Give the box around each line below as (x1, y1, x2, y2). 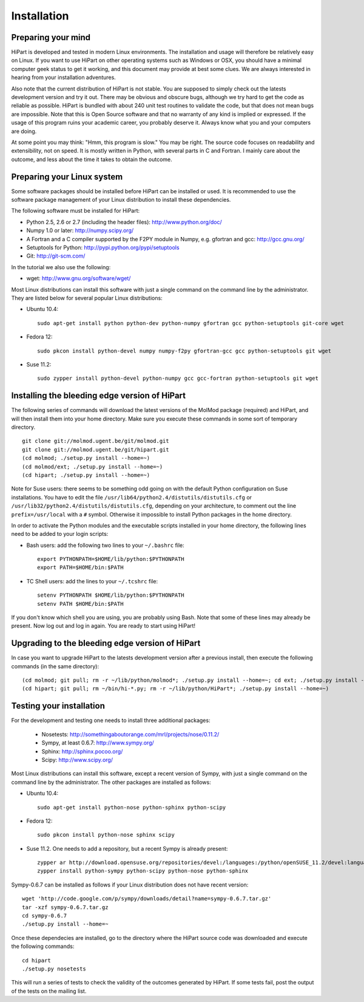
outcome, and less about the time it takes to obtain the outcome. (11, 156, 172, 163)
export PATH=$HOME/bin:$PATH (37, 564, 124, 571)
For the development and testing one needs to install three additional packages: (11, 717, 211, 724)
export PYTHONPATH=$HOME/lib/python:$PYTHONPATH (37, 556, 184, 563)
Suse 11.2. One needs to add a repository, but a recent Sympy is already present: (26, 845, 228, 852)
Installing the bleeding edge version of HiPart (11, 391, 186, 401)
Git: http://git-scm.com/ (26, 252, 86, 259)
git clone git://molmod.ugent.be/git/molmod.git (22, 438, 169, 445)
